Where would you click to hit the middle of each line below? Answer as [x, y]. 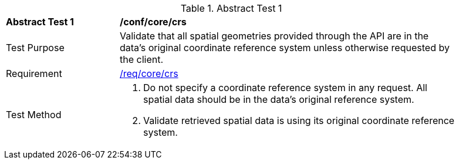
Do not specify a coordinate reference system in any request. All [285, 88]
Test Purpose [35, 48]
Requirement [34, 73]
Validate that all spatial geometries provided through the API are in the [274, 36]
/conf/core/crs [153, 22]
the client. [142, 59]
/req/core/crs [149, 73]
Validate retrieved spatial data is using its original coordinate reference [299, 121]
